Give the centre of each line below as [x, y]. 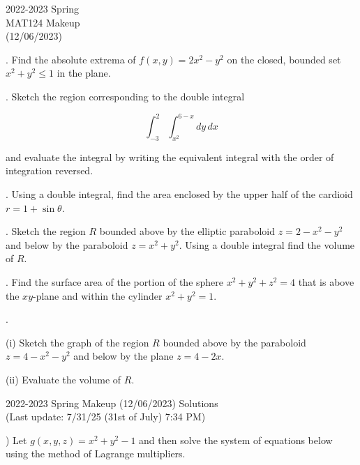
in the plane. [84, 73]
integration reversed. [50, 170]
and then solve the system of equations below [236, 440]
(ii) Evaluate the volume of [63, 379]
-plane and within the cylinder [98, 295]
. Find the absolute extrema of [71, 59]
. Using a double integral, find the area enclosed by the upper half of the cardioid [179, 194]
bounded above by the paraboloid [234, 342]
